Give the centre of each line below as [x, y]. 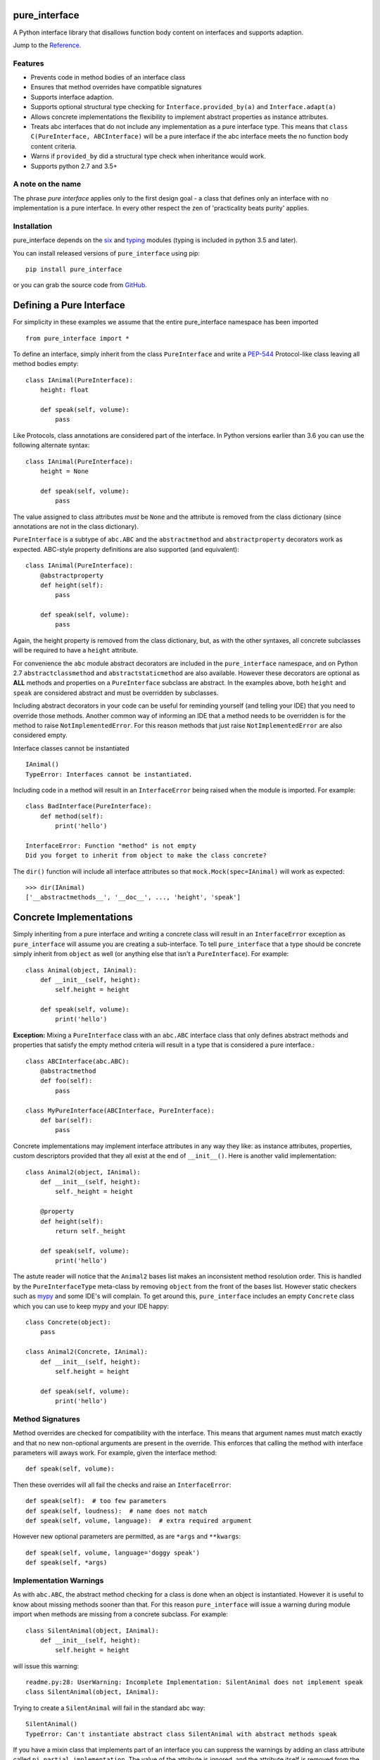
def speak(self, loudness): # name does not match [116, 1511]
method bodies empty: [46, 364]
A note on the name [47, 184]
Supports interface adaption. [72, 97]
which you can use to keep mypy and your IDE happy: [91, 1306]
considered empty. [40, 735]
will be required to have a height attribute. [76, 650]
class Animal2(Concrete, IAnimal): [87, 1352]
